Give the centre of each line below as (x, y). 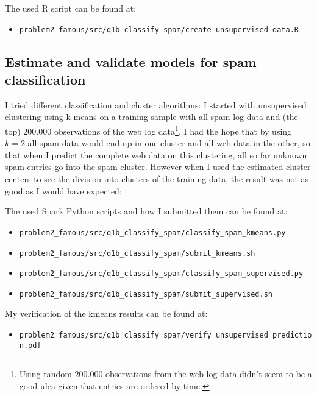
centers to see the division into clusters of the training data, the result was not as (157, 179)
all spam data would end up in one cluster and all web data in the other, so (169, 143)
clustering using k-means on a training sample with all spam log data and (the (151, 117)
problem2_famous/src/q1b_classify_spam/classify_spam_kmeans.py (152, 232)
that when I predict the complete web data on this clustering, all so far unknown (156, 154)
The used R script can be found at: (71, 8)
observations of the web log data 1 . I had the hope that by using (173, 130)
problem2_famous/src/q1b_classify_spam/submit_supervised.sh (146, 294)
